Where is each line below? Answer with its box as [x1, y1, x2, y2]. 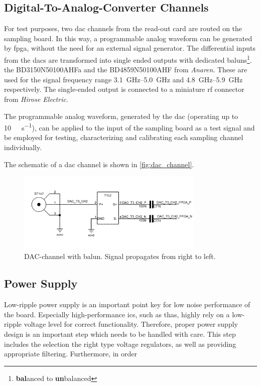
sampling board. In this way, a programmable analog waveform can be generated [4, 33, 252, 43]
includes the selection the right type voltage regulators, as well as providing [4, 338, 236, 349]
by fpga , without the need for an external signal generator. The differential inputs [4, 43, 255, 53]
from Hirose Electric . [4, 94, 68, 104]
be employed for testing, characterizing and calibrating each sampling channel [4, 132, 243, 143]
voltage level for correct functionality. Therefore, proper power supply [24, 319, 238, 329]
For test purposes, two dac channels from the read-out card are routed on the [4, 23, 242, 34]
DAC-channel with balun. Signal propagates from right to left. [24, 251, 216, 262]
